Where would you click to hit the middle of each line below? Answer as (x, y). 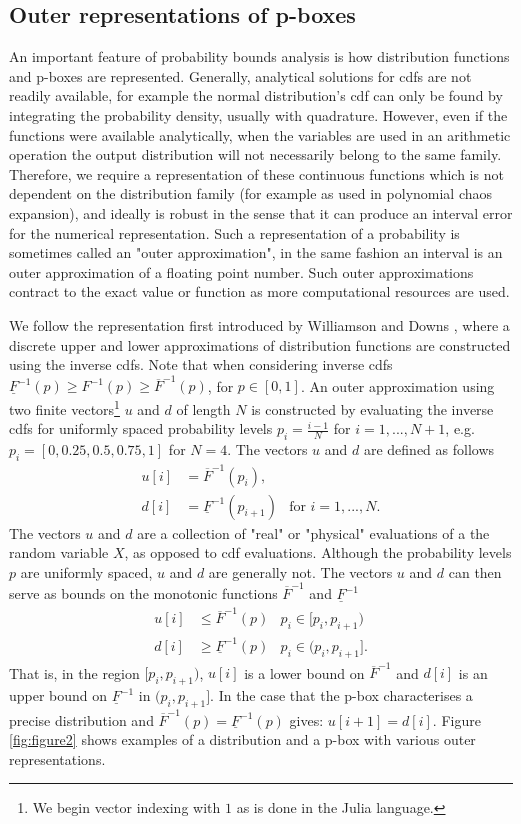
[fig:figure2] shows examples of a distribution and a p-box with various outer (242, 739)
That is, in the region (74, 672)
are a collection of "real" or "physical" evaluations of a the (313, 532)
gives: (306, 719)
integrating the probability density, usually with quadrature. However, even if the (258, 114)
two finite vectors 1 (64, 407)
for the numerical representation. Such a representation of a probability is (234, 232)
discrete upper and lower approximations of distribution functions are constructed (260, 344)
